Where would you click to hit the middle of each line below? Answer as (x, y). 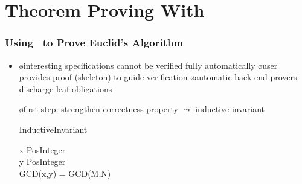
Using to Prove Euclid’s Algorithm (94, 43)
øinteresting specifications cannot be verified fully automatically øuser (148, 65)
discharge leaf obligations (66, 88)
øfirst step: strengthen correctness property (98, 109)
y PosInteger (42, 161)
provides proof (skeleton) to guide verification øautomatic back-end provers (158, 77)
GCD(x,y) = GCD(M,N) (65, 173)
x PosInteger (42, 149)
